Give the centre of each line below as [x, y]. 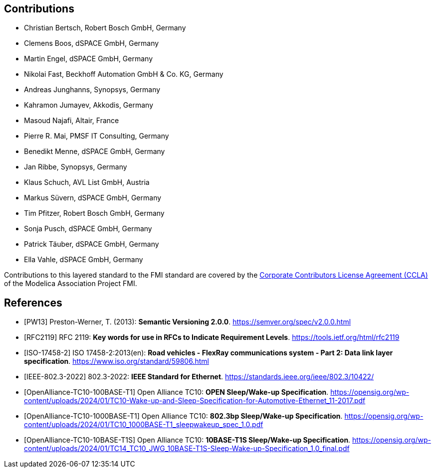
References [33, 303]
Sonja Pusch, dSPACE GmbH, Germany [88, 229]
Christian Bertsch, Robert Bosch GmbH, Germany [105, 28]
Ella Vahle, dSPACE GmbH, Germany [84, 260]
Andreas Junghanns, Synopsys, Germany [92, 90]
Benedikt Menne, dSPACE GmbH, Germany [95, 152]
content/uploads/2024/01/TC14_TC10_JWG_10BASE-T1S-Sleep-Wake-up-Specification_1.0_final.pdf [187, 449]
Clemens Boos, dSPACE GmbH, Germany [92, 43]
